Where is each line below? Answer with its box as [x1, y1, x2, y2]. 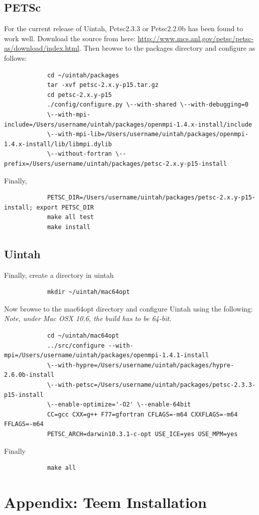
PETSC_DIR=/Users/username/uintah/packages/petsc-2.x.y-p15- [47, 194, 256, 201]
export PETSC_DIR [36, 203, 94, 211]
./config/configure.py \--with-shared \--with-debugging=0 [47, 101, 248, 109]
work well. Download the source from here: [4, 33, 136, 43]
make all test [47, 214, 94, 221]
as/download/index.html [4, 43, 79, 53]
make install [47, 223, 90, 231]
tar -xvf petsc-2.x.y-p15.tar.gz [47, 81, 159, 89]
